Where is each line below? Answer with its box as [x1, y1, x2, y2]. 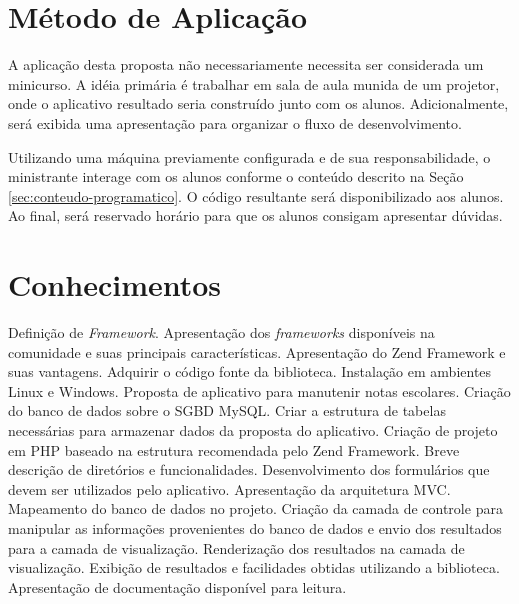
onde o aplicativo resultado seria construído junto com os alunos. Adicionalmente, [8, 93, 509, 114]
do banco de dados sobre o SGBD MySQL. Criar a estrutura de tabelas [8, 400, 446, 421]
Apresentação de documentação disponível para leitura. [8, 576, 347, 597]
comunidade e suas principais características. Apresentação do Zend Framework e [8, 341, 506, 362]
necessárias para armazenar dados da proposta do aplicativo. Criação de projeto [8, 419, 498, 440]
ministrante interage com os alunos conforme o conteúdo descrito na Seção [8, 166, 464, 187]
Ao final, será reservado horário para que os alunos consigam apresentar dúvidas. [8, 205, 503, 226]
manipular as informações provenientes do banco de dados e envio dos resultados [8, 517, 502, 538]
